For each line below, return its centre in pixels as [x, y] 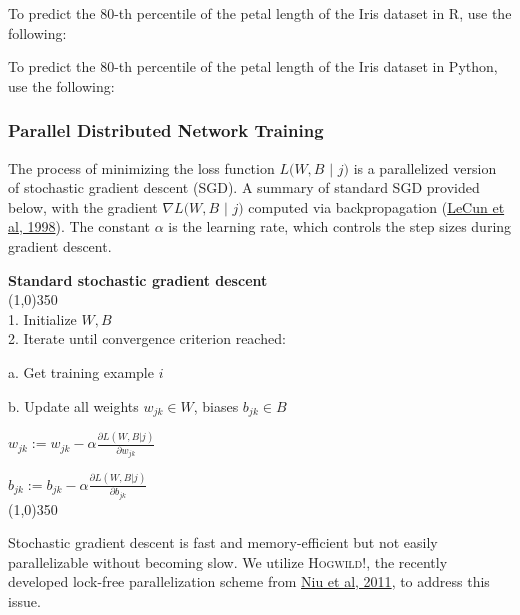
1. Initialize [42, 318]
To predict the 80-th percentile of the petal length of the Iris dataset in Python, [253, 66]
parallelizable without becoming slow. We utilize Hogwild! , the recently [228, 561]
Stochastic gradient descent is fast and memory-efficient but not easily [223, 542]
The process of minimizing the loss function [141, 167]
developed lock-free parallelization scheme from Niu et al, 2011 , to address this [249, 581]
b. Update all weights [73, 405]
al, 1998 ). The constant [79, 226]
